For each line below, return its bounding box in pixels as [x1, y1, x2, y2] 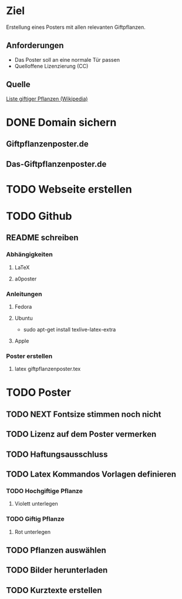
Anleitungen [6, 290, 42, 298]
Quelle [6, 79, 31, 89]
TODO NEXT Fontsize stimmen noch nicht [6, 409, 161, 419]
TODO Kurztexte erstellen [6, 585, 102, 595]
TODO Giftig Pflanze [6, 515, 65, 523]
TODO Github [6, 209, 72, 223]
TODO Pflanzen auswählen [6, 545, 107, 555]
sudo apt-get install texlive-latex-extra [23, 326, 116, 333]
